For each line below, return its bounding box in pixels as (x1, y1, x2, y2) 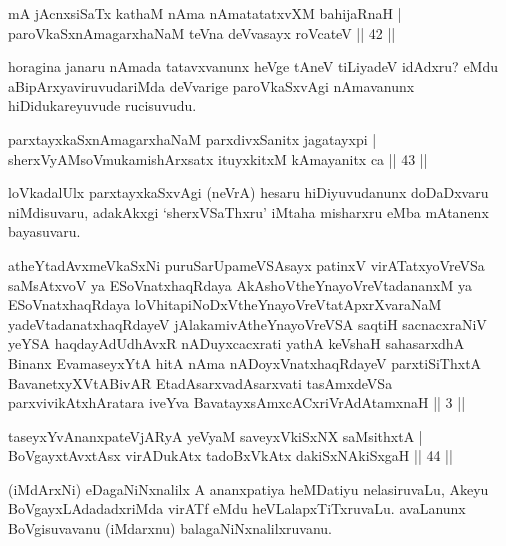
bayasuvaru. (8, 221, 81, 242)
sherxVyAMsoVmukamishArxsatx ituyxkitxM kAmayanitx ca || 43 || (8, 148, 428, 169)
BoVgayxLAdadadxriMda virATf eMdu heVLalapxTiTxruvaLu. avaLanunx (8, 498, 466, 519)
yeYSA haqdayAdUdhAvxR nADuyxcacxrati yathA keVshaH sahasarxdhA (8, 333, 465, 354)
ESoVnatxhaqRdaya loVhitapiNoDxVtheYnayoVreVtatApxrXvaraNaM (8, 294, 442, 315)
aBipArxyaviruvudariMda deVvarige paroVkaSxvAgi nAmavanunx (8, 75, 415, 96)
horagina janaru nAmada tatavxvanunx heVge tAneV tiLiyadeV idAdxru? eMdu (8, 56, 499, 77)
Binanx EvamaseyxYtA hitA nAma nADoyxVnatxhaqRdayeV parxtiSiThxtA (8, 352, 482, 373)
